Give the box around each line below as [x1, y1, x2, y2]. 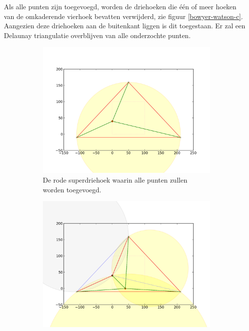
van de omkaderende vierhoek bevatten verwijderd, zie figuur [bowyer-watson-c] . [4, 11, 243, 21]
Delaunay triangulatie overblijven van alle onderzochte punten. [4, 30, 191, 40]
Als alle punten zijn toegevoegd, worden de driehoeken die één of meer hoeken [4, 1, 237, 11]
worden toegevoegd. [43, 184, 102, 194]
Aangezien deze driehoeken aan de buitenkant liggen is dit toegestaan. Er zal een [4, 21, 246, 31]
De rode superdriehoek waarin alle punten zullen [43, 174, 188, 185]
